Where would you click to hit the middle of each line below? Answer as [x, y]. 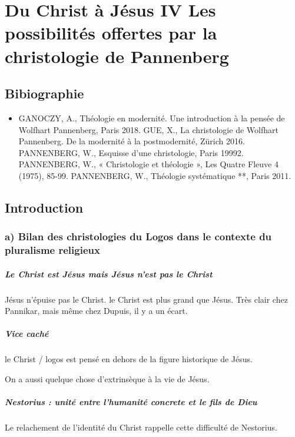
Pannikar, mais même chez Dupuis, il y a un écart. [96, 311]
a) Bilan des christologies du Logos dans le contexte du [138, 236]
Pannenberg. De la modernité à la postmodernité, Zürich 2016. [132, 141]
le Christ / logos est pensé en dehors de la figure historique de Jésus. [129, 359]
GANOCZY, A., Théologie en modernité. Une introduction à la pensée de [152, 117]
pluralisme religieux [52, 250]
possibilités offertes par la [111, 33]
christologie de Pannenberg [117, 56]
